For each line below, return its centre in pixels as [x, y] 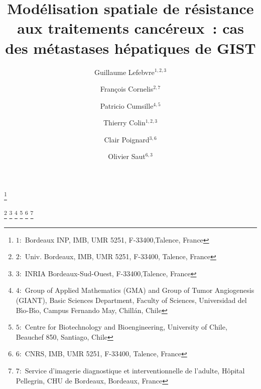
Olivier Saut [127, 156]
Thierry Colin [124, 123]
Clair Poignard [127, 139]
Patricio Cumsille [127, 105]
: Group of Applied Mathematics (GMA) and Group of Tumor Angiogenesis [137, 290]
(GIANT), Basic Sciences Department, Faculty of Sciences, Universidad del [131, 300]
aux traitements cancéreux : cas [130, 28]
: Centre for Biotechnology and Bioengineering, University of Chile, [123, 327]
